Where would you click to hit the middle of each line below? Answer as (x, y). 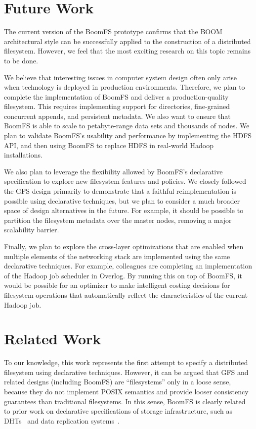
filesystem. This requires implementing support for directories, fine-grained (117, 106)
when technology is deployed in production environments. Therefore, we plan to (125, 87)
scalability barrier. (32, 230)
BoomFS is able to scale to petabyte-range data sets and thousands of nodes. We (127, 126)
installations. (23, 155)
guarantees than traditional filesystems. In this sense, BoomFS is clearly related (125, 401)
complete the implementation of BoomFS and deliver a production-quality (116, 96)
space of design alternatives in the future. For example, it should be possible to (124, 210)
